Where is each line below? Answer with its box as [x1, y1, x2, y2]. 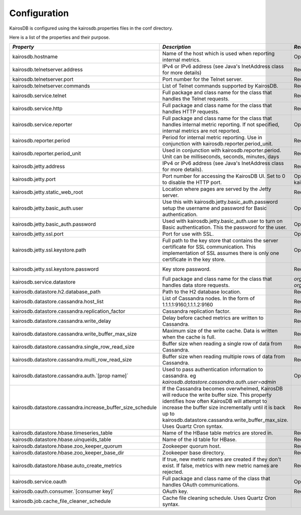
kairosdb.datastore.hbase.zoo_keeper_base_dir [12, 449, 124, 456]
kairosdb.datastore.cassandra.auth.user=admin [162, 379, 276, 386]
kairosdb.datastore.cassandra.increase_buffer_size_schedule [12, 404, 157, 411]
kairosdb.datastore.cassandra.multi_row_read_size [12, 356, 132, 363]
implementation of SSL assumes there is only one [162, 249, 279, 256]
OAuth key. [162, 488, 188, 495]
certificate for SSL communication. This [162, 243, 256, 250]
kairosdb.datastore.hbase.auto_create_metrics [12, 462, 122, 469]
